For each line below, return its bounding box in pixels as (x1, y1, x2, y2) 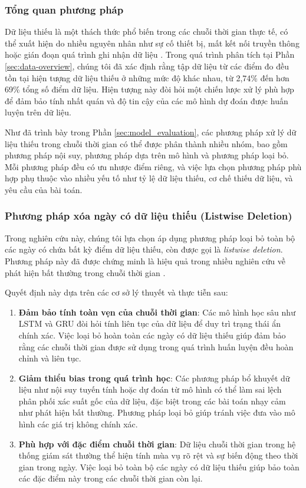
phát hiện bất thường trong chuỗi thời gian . (5, 266, 166, 278)
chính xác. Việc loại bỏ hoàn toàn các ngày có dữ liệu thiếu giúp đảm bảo (18, 328, 286, 341)
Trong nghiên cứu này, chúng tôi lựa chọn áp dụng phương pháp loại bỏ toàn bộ (5, 231, 295, 244)
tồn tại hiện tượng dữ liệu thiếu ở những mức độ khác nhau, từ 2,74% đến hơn (5, 71, 289, 84)
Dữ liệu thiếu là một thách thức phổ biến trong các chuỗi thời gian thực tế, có (5, 25, 288, 38)
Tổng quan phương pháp (5, 2, 124, 16)
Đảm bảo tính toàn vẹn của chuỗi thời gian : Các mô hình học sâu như (18, 306, 295, 318)
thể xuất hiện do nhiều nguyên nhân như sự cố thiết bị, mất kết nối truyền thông (5, 36, 300, 49)
